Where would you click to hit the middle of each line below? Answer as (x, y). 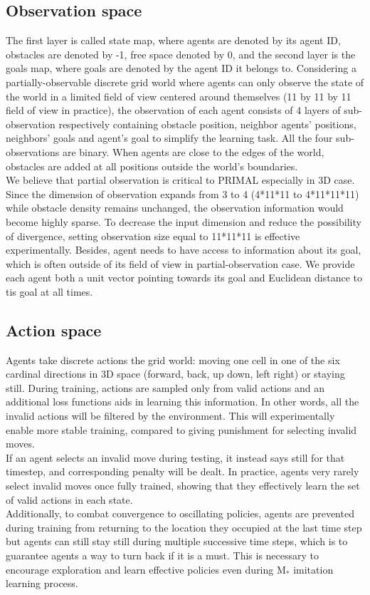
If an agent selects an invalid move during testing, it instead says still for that (175, 457)
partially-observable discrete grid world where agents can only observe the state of (185, 82)
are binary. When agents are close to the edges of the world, (193, 151)
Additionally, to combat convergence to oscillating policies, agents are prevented (180, 513)
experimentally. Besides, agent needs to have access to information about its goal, (184, 250)
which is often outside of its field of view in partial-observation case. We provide (180, 263)
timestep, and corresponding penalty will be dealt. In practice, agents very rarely (183, 471)
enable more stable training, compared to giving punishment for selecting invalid (181, 429)
